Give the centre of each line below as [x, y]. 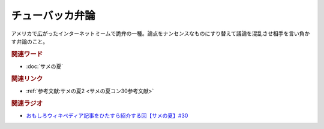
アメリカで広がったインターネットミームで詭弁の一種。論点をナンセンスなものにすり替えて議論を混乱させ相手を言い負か [160, 33]
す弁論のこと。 [29, 41]
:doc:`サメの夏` [45, 66]
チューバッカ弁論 [53, 16]
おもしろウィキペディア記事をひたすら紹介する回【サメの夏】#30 [107, 116]
